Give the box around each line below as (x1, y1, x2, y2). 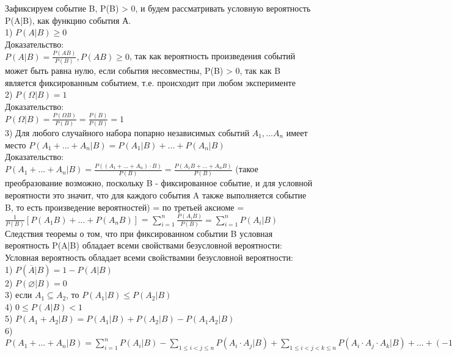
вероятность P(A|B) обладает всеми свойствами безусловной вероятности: (5, 239, 282, 252)
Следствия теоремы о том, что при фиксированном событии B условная (5, 227, 273, 239)
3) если (5, 288, 32, 301)
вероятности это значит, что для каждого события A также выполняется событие (5, 189, 307, 201)
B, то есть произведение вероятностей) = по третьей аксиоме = (5, 200, 244, 213)
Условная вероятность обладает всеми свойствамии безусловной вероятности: (5, 251, 293, 263)
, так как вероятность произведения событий (129, 49, 296, 62)
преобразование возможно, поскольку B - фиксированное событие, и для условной (5, 176, 313, 189)
